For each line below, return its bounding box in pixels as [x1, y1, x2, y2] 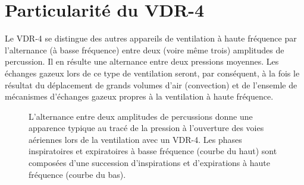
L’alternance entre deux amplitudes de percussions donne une [29, 110, 253, 122]
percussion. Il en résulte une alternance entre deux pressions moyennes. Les [5, 55, 279, 68]
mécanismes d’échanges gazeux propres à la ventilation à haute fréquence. [5, 90, 274, 103]
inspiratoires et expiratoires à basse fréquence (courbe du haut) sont [29, 145, 277, 157]
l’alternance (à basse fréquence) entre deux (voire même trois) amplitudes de [5, 43, 284, 56]
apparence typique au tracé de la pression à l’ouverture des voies [29, 122, 264, 134]
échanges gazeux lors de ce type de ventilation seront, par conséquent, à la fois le [5, 66, 300, 79]
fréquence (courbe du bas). [29, 168, 126, 180]
